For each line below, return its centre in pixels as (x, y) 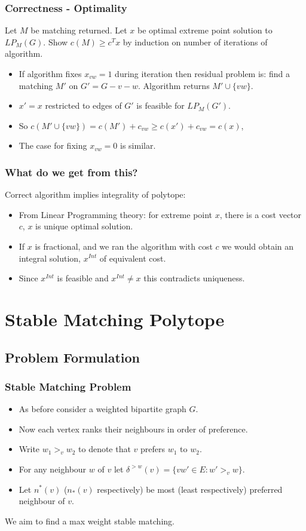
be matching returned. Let (79, 30)
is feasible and (83, 278)
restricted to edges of (83, 105)
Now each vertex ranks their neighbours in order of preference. (133, 429)
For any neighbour (53, 469)
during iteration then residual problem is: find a (202, 73)
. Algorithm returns (174, 85)
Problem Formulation (72, 357)
